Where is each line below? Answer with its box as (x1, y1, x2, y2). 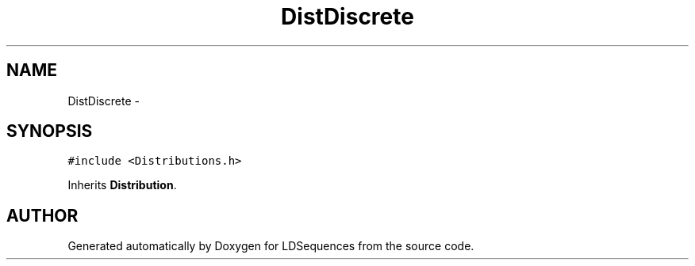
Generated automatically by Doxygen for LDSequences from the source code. (67, 239, 474, 253)
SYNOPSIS (6, 121, 93, 142)
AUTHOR (6, 205, 79, 226)
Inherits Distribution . (67, 178, 177, 192)
